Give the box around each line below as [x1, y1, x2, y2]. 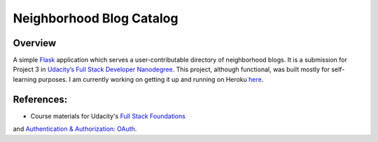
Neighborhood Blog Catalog [13, 10, 178, 26]
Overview [13, 37, 57, 49]
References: [13, 93, 68, 105]
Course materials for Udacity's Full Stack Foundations [30, 112, 185, 120]
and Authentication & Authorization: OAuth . [13, 125, 137, 133]
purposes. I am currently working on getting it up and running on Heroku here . [38, 75, 264, 83]
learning [13, 75, 37, 83]
